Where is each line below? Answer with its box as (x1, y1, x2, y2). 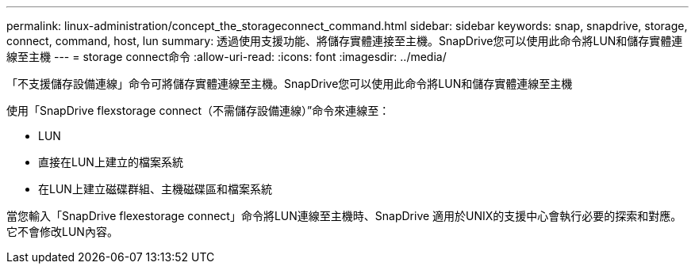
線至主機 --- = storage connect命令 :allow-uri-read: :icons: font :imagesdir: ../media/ (6, 50, 447, 63)
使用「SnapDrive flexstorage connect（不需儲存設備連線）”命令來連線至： (6, 104, 390, 117)
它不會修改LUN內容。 (6, 225, 118, 238)
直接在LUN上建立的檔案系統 (38, 155, 183, 169)
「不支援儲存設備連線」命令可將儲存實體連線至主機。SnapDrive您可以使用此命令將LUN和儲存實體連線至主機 (6, 77, 573, 90)
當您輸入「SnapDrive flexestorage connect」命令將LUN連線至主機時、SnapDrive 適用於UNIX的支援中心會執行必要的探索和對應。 (6, 209, 682, 222)
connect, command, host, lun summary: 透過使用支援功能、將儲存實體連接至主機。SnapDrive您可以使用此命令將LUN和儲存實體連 (6, 34, 683, 48)
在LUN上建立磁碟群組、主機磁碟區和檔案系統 (38, 182, 272, 196)
